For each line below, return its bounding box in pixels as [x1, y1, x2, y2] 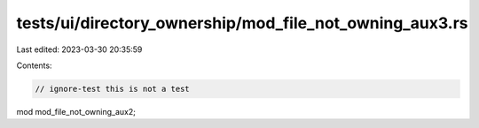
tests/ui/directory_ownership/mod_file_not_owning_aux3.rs [16, 13, 469, 33]
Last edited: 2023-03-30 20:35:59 [16, 44, 143, 55]
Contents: [16, 60, 52, 71]
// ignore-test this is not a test [35, 84, 190, 94]
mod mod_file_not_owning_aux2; [16, 106, 137, 117]
